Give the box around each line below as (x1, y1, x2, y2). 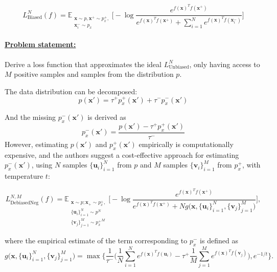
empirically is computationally (138, 139, 234, 150)
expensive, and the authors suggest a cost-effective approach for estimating (5, 149, 239, 160)
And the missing (5, 112, 56, 122)
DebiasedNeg (10, 200, 39, 205)
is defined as (200, 235, 238, 246)
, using (31, 159, 53, 170)
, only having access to (189, 58, 260, 69)
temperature (5, 171, 43, 181)
